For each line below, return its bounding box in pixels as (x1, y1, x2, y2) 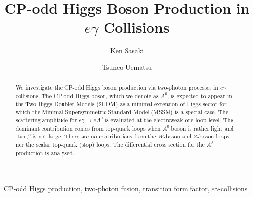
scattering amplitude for (15, 116, 77, 124)
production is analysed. (15, 148, 75, 157)
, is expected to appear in (167, 91, 232, 99)
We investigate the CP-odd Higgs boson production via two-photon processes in (15, 83, 218, 92)
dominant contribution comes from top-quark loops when (15, 124, 161, 132)
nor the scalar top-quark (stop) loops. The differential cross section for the (15, 140, 205, 148)
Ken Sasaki (110, 45, 144, 56)
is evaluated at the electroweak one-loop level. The (105, 116, 233, 124)
